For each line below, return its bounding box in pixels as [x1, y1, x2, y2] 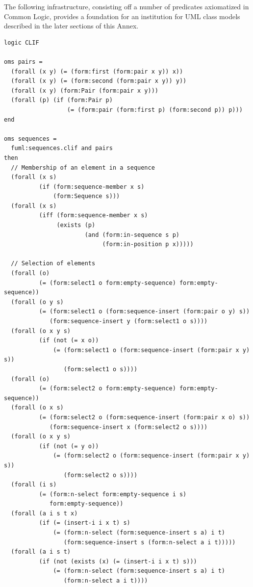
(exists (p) [56, 222, 96, 229]
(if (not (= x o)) [39, 337, 99, 344]
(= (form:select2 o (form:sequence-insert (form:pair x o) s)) [39, 413, 250, 421]
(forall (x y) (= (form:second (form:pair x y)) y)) [11, 77, 187, 85]
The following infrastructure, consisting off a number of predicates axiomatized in [4, 1, 249, 11]
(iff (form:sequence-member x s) [39, 212, 148, 219]
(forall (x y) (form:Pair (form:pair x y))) [11, 87, 158, 94]
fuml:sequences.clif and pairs [11, 145, 113, 152]
